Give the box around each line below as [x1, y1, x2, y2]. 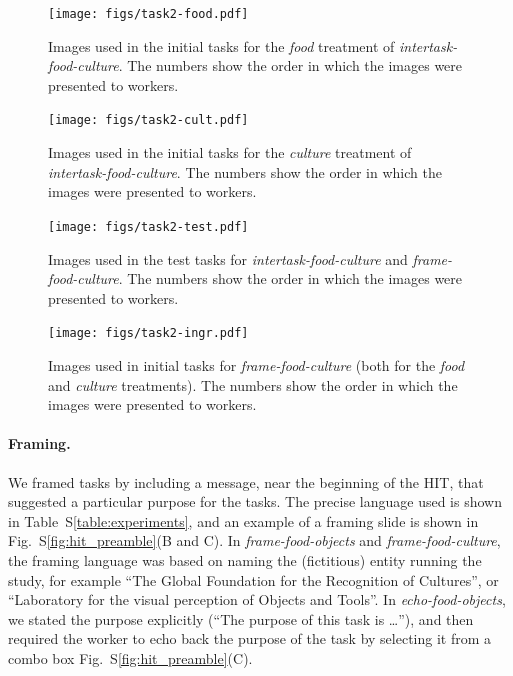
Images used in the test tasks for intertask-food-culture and [48, 248, 408, 269]
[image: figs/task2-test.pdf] [48, 219, 249, 234]
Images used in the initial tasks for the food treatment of [48, 35, 395, 56]
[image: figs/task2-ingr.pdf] [48, 326, 249, 341]
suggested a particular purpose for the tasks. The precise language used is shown [8, 491, 502, 512]
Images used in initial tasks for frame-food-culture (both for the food [48, 354, 465, 375]
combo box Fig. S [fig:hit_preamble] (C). [8, 647, 253, 668]
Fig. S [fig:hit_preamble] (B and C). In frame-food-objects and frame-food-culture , [8, 530, 501, 551]
